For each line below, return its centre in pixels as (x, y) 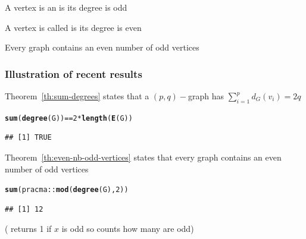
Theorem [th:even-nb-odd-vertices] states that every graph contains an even (143, 157)
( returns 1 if (28, 229)
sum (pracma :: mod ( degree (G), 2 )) (67, 190)
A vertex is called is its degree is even (73, 27)
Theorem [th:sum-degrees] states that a (77, 96)
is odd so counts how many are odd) (128, 229)
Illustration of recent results (74, 73)
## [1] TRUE (28, 138)
